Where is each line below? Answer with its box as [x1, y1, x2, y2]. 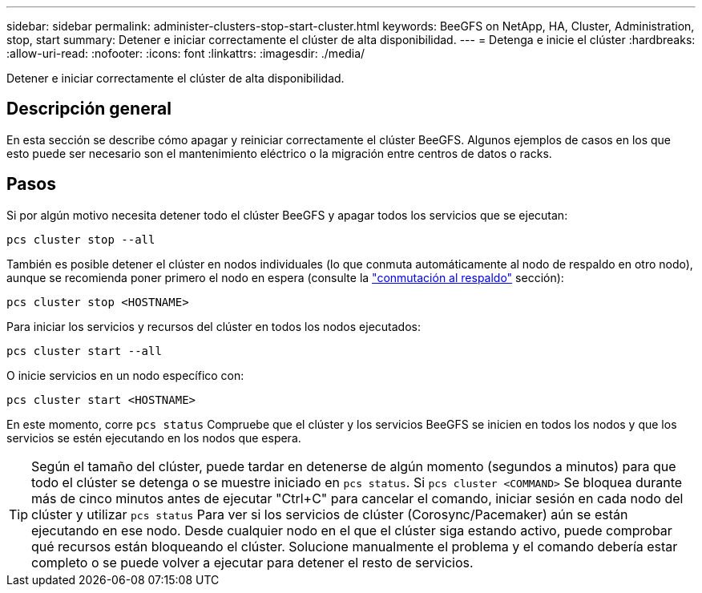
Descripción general [6, 99, 171, 119]
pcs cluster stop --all [6, 232, 155, 246]
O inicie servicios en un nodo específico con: [6, 368, 244, 382]
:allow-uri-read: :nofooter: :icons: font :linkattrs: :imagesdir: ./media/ [6, 46, 365, 60]
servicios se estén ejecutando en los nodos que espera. [6, 430, 301, 445]
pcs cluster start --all [6, 344, 162, 357]
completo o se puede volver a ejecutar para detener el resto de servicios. [31, 554, 474, 571]
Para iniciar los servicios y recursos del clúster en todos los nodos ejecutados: [6, 319, 421, 333]
